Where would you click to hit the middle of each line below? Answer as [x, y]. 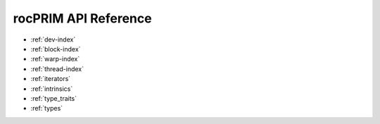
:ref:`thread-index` [57, 69]
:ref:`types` [47, 108]
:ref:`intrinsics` [52, 89]
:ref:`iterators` [51, 79]
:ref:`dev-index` [53, 39]
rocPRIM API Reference [82, 18]
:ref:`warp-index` [55, 59]
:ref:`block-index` [56, 49]
